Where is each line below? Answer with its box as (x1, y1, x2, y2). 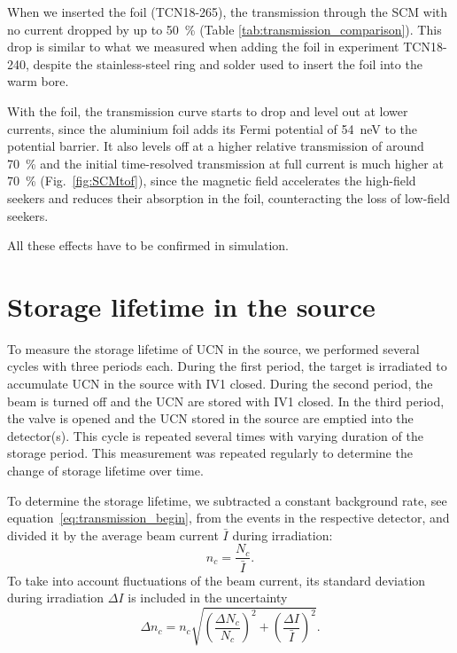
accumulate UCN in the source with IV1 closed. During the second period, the (7, 374, 433, 393)
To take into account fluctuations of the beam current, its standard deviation (7, 570, 426, 589)
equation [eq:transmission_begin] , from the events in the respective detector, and (7, 508, 450, 527)
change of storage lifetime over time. (7, 461, 204, 479)
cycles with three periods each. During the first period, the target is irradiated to (7, 357, 447, 375)
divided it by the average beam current (7, 525, 219, 544)
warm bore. (7, 72, 69, 90)
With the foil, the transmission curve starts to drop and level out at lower (7, 101, 408, 120)
